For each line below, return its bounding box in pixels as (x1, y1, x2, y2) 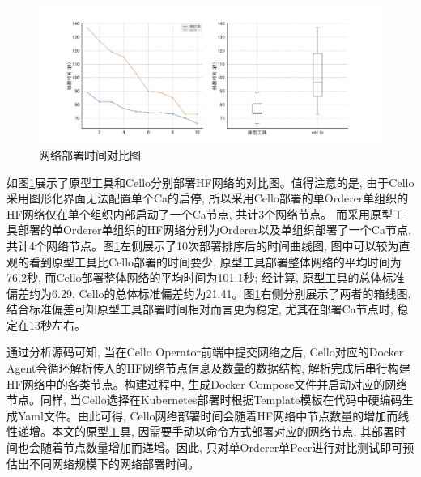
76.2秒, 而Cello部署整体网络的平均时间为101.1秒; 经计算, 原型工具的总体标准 (6, 269, 405, 286)
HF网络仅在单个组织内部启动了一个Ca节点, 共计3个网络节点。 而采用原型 (6, 205, 393, 222)
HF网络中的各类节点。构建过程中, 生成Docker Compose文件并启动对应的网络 (6, 375, 408, 392)
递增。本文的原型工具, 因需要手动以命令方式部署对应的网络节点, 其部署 (17, 423, 395, 440)
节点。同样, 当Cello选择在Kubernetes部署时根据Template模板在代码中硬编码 (6, 391, 402, 408)
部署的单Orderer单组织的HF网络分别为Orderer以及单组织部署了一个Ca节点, (17, 221, 411, 238)
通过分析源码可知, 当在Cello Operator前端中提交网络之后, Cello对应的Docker (6, 343, 404, 360)
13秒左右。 (28, 316, 86, 333)
